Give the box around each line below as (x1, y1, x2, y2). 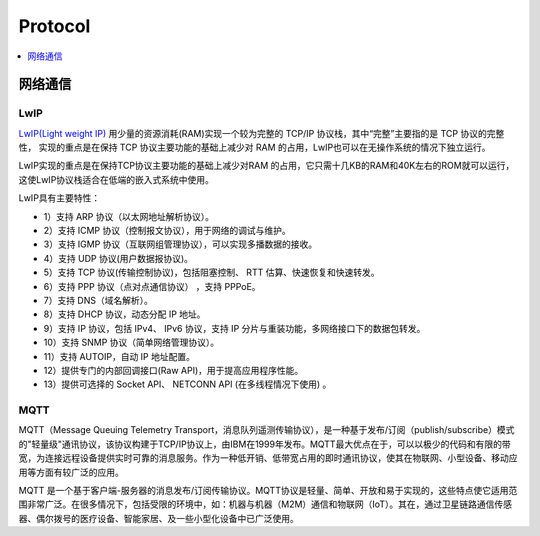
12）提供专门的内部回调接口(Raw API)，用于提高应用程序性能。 (43, 364, 304, 376)
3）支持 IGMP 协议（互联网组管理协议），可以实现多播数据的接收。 (43, 238, 318, 250)
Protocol (18, 15, 91, 37)
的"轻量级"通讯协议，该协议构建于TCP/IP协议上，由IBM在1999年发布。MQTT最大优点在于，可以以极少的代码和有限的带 (18, 438, 511, 450)
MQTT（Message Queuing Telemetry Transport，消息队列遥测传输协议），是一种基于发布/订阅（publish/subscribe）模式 (18, 424, 515, 436)
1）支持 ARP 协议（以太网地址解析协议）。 (43, 210, 215, 222)
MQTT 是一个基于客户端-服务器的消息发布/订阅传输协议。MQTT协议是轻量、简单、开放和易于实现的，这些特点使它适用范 (18, 485, 518, 497)
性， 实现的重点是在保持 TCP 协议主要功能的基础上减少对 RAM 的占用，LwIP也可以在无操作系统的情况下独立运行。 (18, 141, 491, 154)
